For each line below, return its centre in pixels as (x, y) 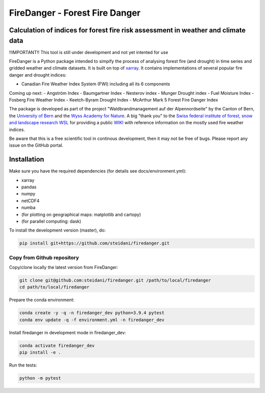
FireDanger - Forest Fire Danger (75, 13)
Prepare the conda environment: (42, 300)
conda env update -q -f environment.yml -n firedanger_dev (92, 320)
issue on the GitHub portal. (36, 145)
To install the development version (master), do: (57, 230)
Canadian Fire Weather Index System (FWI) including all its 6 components (96, 84)
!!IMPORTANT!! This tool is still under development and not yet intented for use (89, 52)
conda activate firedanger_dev (57, 345)
